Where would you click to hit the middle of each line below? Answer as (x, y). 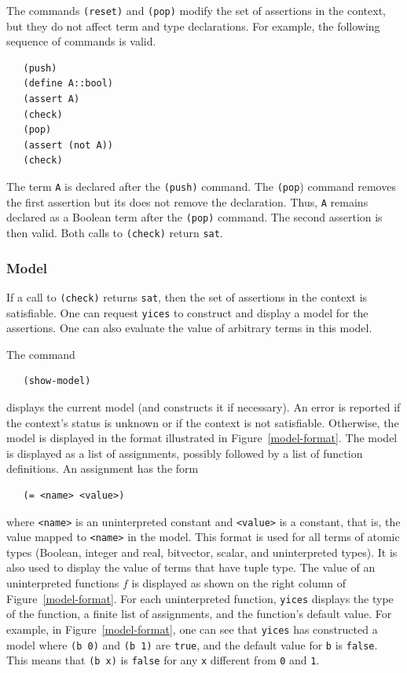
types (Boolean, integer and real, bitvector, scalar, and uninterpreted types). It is (202, 552)
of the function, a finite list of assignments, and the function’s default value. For (199, 614)
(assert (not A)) (68, 145)
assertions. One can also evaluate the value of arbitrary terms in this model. (189, 328)
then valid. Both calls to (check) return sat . (115, 232)
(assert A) (51, 99)
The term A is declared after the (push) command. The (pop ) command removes (201, 186)
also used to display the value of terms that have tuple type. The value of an (191, 567)
